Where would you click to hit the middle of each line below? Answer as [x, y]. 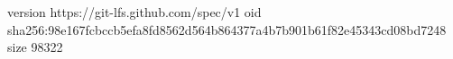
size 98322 [35, 47]
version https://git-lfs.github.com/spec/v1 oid [134, 12]
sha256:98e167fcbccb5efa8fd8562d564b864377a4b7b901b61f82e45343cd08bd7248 [227, 29]
